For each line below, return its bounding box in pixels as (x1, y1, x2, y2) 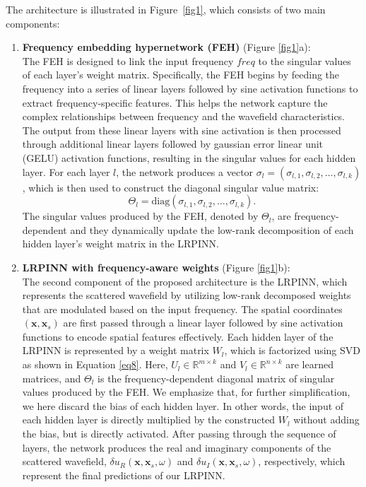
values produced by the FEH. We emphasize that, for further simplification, (22, 385, 350, 399)
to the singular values (258, 53, 351, 68)
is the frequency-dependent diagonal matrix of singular (98, 370, 335, 385)
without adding (293, 412, 360, 427)
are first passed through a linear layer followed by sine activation (63, 315, 343, 330)
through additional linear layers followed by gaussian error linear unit (22, 136, 324, 151)
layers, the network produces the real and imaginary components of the (22, 440, 331, 454)
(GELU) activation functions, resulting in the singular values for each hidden (22, 150, 356, 165)
